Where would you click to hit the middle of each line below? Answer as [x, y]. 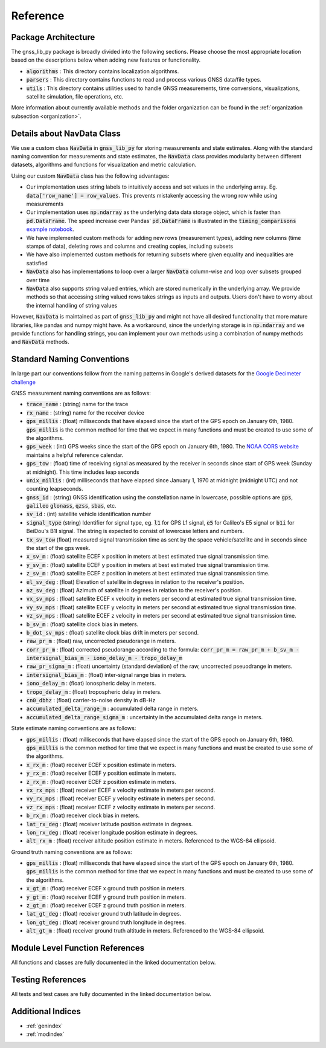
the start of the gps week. [58, 548]
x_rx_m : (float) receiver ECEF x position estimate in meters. [101, 765]
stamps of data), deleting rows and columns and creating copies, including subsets [130, 246]
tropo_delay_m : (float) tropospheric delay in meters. [94, 691]
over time [38, 280]
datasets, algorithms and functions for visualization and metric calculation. [104, 165]
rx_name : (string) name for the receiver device [85, 412]
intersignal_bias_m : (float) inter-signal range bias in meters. [107, 674]
